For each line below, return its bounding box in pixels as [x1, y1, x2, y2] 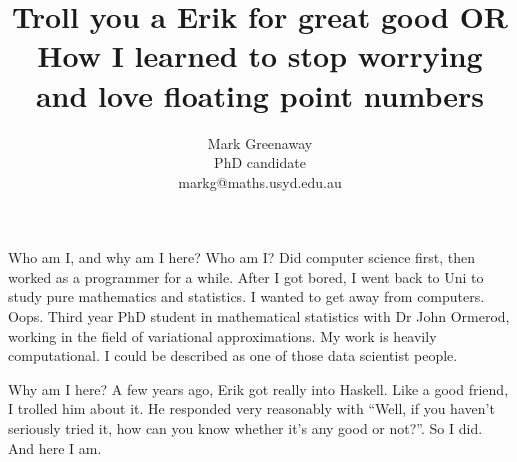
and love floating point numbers [35, 74, 485, 115]
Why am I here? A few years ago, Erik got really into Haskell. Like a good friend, [8, 378, 509, 399]
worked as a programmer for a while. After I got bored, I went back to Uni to [8, 266, 484, 287]
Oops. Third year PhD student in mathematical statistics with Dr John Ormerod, [8, 306, 510, 327]
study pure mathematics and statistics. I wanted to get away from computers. [8, 286, 485, 307]
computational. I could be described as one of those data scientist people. [8, 345, 458, 366]
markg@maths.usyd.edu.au [178, 171, 342, 192]
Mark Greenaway [207, 132, 313, 153]
